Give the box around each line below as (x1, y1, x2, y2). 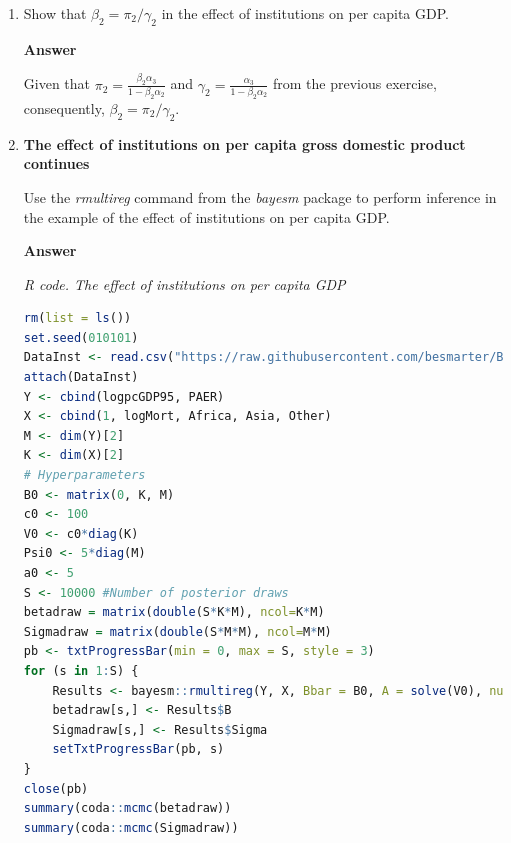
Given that (23, 73, 91, 94)
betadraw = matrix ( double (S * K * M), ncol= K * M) (23, 605, 325, 620)
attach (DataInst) (23, 370, 139, 385)
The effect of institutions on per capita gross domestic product (23, 133, 466, 154)
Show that (23, 3, 87, 23)
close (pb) (23, 781, 89, 796)
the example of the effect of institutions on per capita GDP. (23, 206, 390, 227)
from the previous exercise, (272, 73, 437, 94)
